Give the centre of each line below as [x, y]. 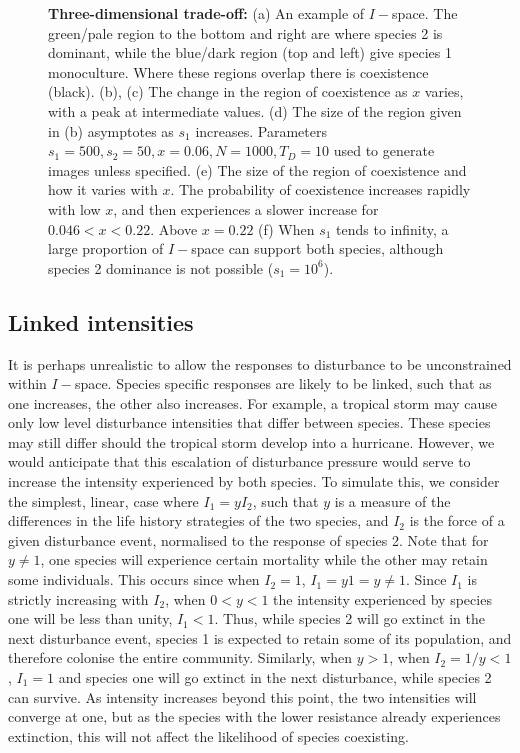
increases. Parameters [261, 130]
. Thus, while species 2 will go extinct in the [349, 618]
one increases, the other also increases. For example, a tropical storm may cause [252, 402]
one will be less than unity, [90, 618]
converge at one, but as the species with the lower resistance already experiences [254, 716]
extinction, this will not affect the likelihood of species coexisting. [208, 735]
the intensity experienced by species [382, 598]
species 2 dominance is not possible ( [161, 267]
